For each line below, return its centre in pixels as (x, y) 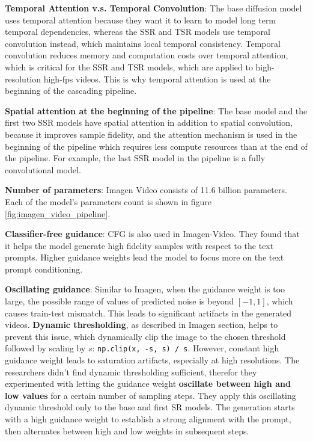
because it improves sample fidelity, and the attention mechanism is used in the (151, 134)
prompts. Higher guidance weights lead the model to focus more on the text (144, 257)
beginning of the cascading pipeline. (71, 91)
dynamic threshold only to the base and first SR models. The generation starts (150, 407)
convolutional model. (43, 169)
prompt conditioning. (44, 269)
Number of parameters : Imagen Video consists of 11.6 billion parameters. (146, 190)
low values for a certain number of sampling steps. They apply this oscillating (150, 395)
